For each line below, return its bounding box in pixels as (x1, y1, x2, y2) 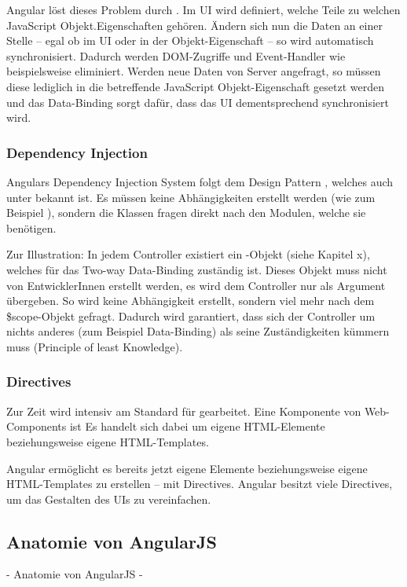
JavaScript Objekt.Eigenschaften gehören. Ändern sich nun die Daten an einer (6, 17, 383, 33)
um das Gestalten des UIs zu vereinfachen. (6, 490, 211, 507)
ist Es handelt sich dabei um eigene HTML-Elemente (69, 418, 325, 435)
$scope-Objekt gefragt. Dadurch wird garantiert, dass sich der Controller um (6, 307, 376, 324)
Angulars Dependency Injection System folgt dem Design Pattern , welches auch (6, 173, 394, 189)
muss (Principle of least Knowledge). (6, 338, 183, 354)
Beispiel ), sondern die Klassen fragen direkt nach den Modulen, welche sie (6, 204, 366, 221)
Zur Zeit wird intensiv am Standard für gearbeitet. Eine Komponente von (6, 402, 361, 419)
